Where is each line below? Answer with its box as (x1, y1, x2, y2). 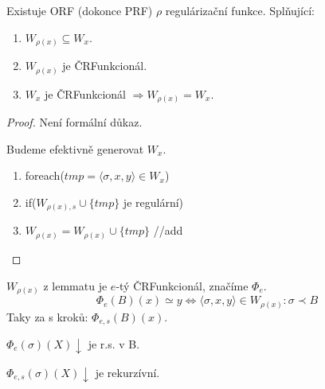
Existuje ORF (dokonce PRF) (6, 2, 153, 18)
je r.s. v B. (88, 336, 140, 352)
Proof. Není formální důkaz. (6, 114, 143, 130)
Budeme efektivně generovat (6, 140, 144, 157)
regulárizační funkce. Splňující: (165, 2, 315, 18)
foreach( (25, 167, 65, 184)
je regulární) (123, 193, 184, 210)
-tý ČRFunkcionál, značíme (116, 277, 249, 294)
